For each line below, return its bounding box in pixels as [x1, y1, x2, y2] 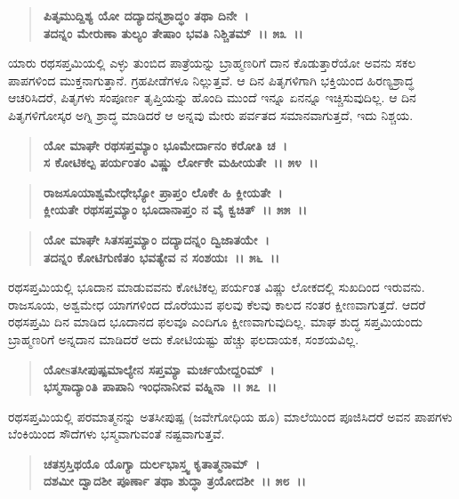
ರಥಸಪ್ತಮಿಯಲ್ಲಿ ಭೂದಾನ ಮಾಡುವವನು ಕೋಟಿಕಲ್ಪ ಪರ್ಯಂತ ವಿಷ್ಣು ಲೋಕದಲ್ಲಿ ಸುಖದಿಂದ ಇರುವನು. [8, 278, 425, 296]
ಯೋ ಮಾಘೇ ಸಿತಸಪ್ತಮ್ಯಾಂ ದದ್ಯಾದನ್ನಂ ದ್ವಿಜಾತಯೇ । [43, 229, 270, 248]
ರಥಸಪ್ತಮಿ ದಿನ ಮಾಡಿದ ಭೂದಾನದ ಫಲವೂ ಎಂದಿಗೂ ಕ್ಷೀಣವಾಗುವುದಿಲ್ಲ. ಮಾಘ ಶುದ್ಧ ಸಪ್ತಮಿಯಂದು [8, 312, 423, 331]
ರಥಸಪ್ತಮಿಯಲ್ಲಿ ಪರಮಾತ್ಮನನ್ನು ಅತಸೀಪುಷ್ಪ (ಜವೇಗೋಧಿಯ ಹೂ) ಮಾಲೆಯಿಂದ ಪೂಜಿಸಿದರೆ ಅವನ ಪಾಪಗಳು [8, 406, 453, 425]
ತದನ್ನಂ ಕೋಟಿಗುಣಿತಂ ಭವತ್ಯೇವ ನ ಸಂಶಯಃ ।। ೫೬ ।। [43, 247, 280, 266]
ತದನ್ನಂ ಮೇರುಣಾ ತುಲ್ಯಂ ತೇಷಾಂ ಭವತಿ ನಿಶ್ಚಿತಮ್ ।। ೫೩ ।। [43, 23, 303, 42]
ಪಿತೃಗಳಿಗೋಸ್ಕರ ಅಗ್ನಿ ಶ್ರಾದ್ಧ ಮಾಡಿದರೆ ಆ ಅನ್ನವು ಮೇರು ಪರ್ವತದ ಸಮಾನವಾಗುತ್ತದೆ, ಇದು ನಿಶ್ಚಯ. [8, 105, 414, 124]
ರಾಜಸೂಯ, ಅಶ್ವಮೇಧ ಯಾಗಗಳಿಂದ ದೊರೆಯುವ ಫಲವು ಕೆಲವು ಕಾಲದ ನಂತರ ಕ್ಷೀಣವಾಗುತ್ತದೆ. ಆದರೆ [8, 294, 426, 313]
